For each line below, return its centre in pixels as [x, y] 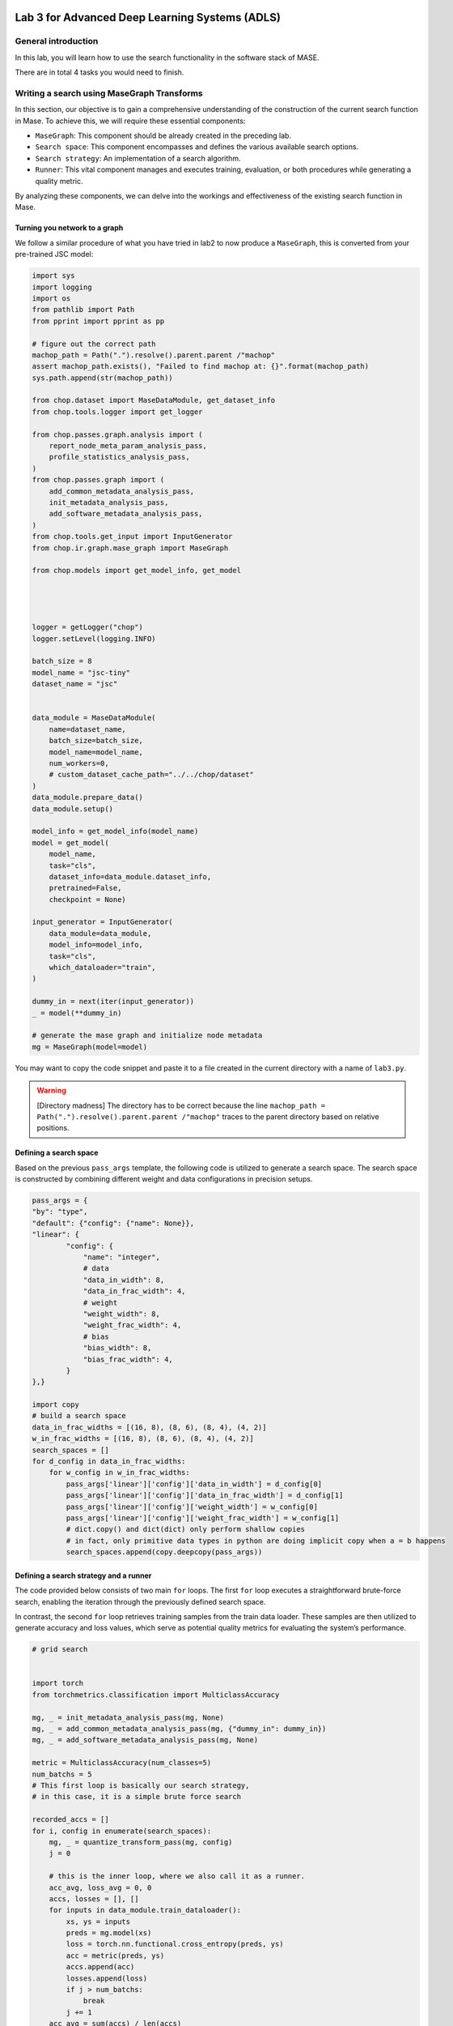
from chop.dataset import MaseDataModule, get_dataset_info [154, 400]
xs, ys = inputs [98, 1921]
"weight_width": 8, [122, 1314]
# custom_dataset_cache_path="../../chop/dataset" [151, 775]
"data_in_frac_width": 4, [134, 1291]
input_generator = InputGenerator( [102, 922]
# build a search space [79, 1416]
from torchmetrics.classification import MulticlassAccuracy [156, 1695]
